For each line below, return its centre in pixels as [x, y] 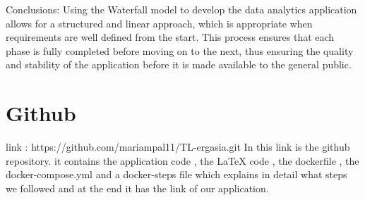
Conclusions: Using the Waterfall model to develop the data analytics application [181, 9]
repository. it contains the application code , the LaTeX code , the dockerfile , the [182, 160]
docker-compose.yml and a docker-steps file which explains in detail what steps [176, 174]
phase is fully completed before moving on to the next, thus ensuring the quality [180, 50]
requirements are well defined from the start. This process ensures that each [170, 37]
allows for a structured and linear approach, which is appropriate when [159, 23]
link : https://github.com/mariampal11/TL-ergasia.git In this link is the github [178, 147]
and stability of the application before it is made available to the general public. [179, 64]
